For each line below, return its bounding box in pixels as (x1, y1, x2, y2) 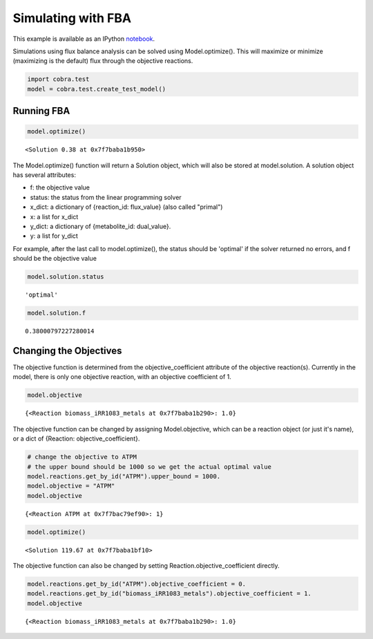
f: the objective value (30, 183, 90, 192)
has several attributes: (12, 171, 76, 179)
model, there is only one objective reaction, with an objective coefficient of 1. (12, 373, 231, 381)
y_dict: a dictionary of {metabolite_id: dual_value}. (30, 222, 171, 231)
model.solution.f (27, 309, 86, 317)
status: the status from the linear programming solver (30, 193, 182, 201)
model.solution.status (27, 273, 104, 281)
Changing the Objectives (12, 344, 122, 356)
